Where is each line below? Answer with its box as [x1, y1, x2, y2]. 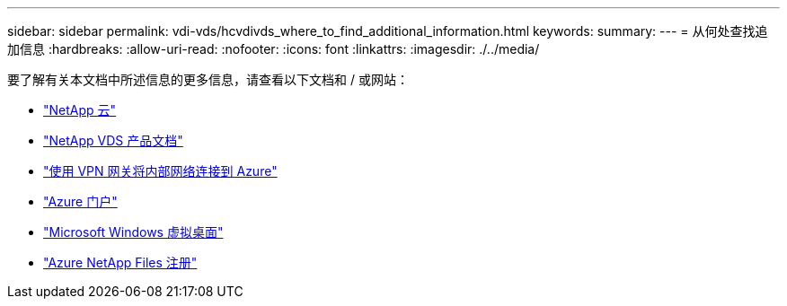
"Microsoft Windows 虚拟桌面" [43, 224, 224, 240]
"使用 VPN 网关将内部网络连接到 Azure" [43, 163, 278, 179]
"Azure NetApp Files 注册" [43, 255, 198, 270]
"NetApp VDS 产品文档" [43, 133, 183, 148]
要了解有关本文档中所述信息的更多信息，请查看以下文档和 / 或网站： [7, 72, 409, 87]
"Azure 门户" [43, 194, 118, 209]
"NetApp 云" [43, 102, 117, 118]
